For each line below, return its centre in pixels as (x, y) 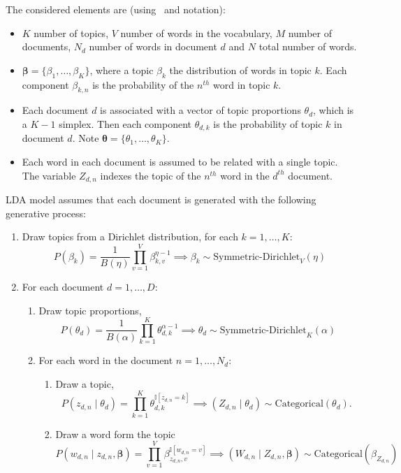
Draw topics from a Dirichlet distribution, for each (130, 236)
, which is (334, 110)
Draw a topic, (85, 383)
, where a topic (122, 70)
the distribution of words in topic (240, 70)
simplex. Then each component (125, 123)
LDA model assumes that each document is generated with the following (161, 199)
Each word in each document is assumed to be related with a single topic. (180, 162)
